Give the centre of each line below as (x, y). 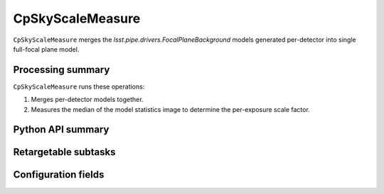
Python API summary (61, 130)
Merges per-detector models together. (87, 100)
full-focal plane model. (46, 49)
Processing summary (62, 70)
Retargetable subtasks (65, 152)
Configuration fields (59, 175)
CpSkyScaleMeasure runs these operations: (79, 86)
